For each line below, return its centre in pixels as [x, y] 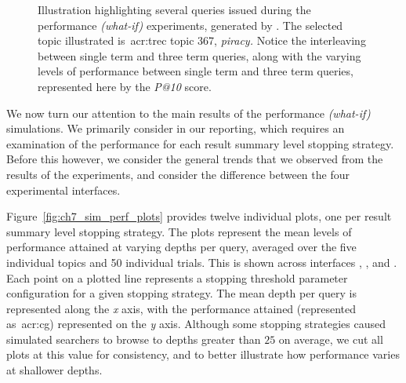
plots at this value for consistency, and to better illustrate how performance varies [203, 354]
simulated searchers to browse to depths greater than [134, 339]
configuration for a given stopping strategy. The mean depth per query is [181, 293]
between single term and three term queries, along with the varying [199, 55]
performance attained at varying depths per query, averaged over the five [181, 247]
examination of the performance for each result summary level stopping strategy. [200, 143]
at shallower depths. [54, 370]
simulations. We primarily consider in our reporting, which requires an [176, 128]
